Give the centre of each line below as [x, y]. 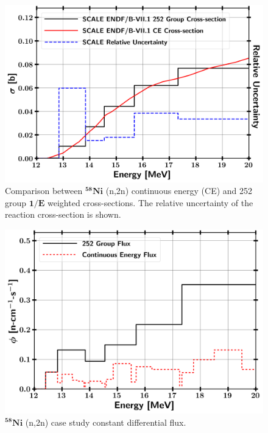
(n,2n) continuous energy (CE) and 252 [179, 191]
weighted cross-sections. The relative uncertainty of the [150, 202]
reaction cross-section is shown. [63, 214]
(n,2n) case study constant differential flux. [106, 422]
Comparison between [44, 191]
